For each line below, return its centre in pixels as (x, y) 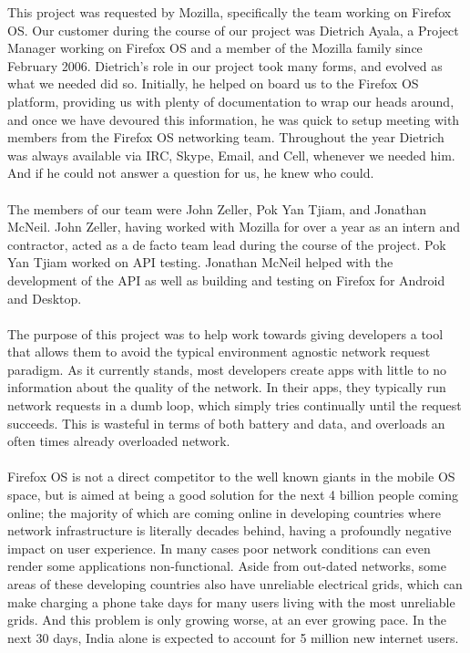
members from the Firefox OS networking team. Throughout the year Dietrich (226, 137)
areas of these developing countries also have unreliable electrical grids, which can (235, 584)
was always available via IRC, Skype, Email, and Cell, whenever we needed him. (231, 155)
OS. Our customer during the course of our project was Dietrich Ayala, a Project (233, 30)
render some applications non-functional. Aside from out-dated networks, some (227, 566)
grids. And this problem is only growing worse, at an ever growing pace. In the (227, 620)
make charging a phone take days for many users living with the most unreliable (231, 601)
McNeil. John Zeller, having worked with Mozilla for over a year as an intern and (234, 227)
